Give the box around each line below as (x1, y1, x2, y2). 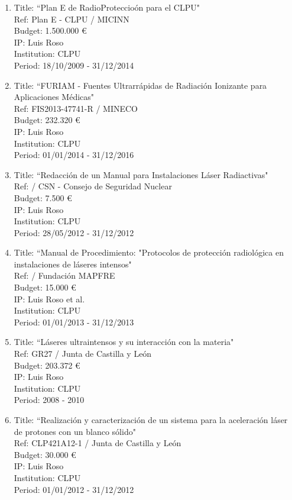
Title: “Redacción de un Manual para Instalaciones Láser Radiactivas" (14, 168, 268, 180)
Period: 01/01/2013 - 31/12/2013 (14, 315, 134, 328)
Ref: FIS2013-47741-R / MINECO (14, 102, 138, 114)
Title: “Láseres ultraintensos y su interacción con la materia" (14, 336, 234, 348)
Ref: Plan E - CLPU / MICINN (14, 12, 129, 25)
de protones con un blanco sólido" (14, 425, 136, 437)
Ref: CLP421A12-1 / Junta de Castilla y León (14, 437, 181, 449)
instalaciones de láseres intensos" (14, 257, 132, 270)
